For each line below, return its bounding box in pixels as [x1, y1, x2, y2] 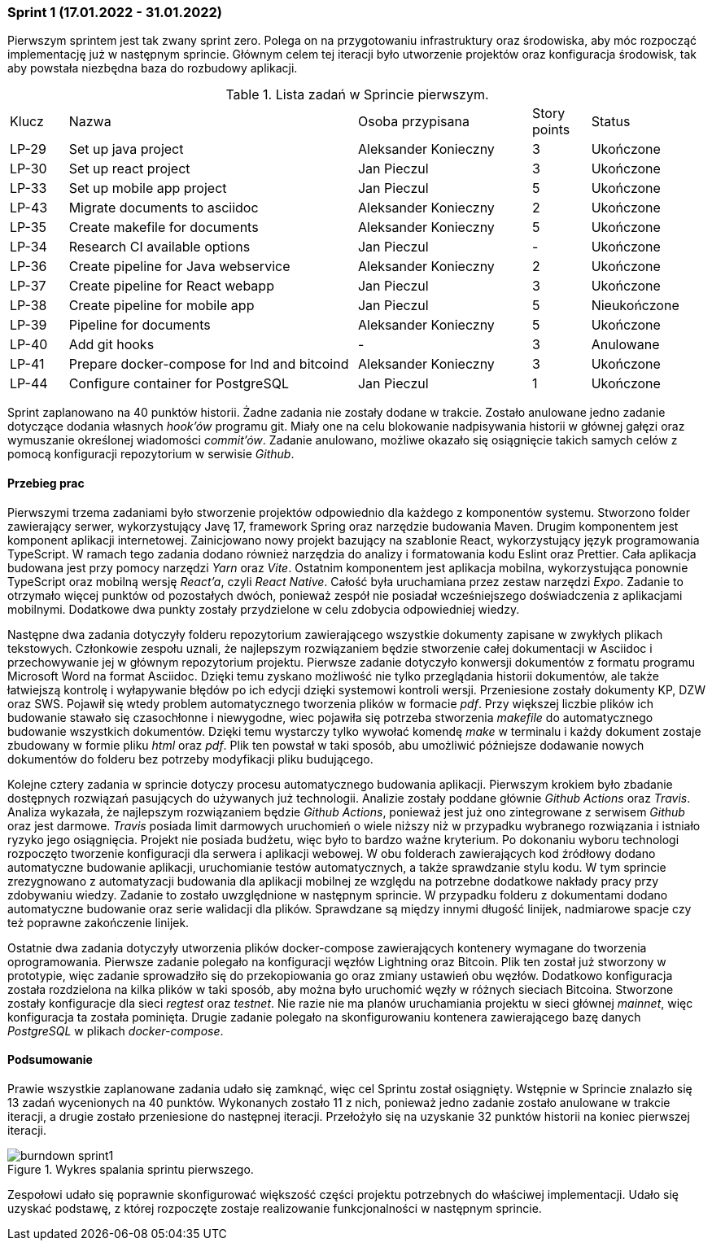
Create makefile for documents [68, 219, 259, 236]
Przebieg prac [7, 475, 85, 490]
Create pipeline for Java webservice [68, 258, 290, 275]
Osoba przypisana [357, 113, 470, 130]
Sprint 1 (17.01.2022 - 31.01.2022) [7, 4, 222, 20]
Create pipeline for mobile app [68, 297, 255, 314]
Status [591, 113, 631, 130]
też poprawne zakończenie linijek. [7, 915, 190, 930]
